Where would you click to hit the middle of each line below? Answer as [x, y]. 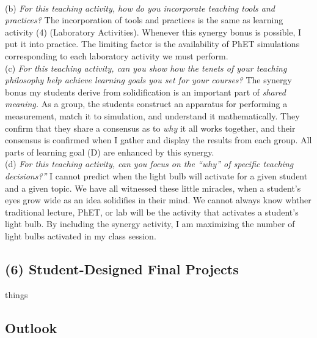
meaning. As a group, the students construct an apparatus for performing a [146, 104]
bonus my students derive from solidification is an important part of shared [145, 92]
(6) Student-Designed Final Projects [122, 269]
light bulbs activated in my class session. [81, 235]
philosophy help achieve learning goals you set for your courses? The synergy [148, 80]
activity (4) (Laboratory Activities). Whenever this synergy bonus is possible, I [153, 32]
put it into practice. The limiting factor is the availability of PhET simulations [152, 44]
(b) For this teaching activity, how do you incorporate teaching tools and [140, 8]
